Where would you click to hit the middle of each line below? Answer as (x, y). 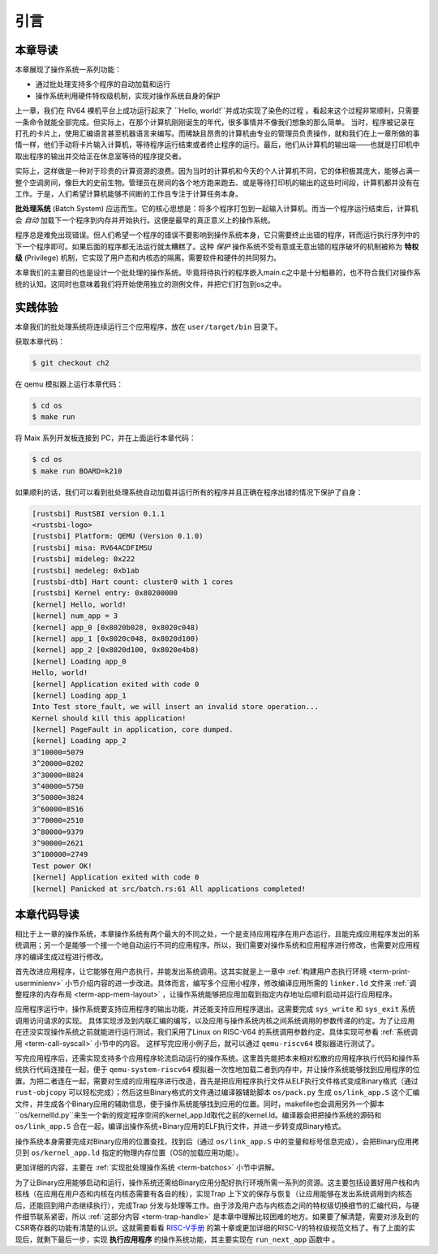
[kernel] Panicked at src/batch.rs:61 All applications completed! (169, 889)
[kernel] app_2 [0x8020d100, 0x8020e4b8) (116, 650)
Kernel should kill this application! (109, 718)
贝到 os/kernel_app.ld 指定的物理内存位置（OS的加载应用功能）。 (129, 1152)
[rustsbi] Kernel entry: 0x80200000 (105, 593)
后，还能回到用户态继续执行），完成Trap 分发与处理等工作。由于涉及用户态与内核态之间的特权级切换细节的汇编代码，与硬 (217, 1205)
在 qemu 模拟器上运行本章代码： (69, 384)
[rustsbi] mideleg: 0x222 (84, 559)
